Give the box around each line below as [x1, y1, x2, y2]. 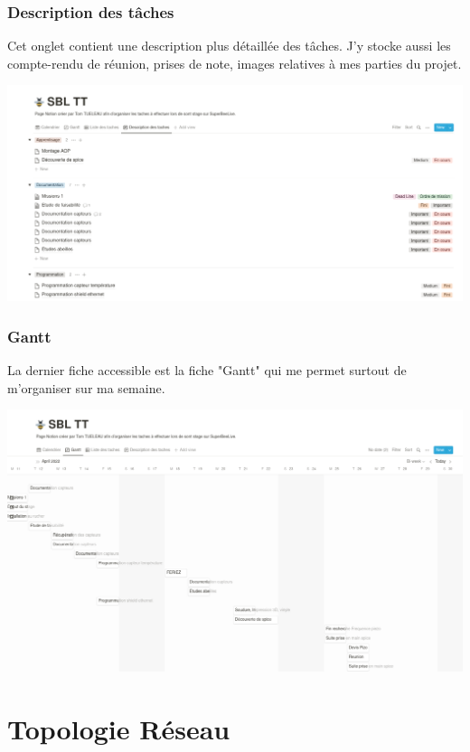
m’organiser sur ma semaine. [7, 378, 165, 397]
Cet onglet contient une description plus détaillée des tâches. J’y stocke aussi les [7, 36, 451, 55]
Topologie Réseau [7, 710, 230, 747]
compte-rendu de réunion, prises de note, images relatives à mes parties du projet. [7, 53, 462, 72]
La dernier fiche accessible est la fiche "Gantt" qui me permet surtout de [7, 360, 407, 379]
